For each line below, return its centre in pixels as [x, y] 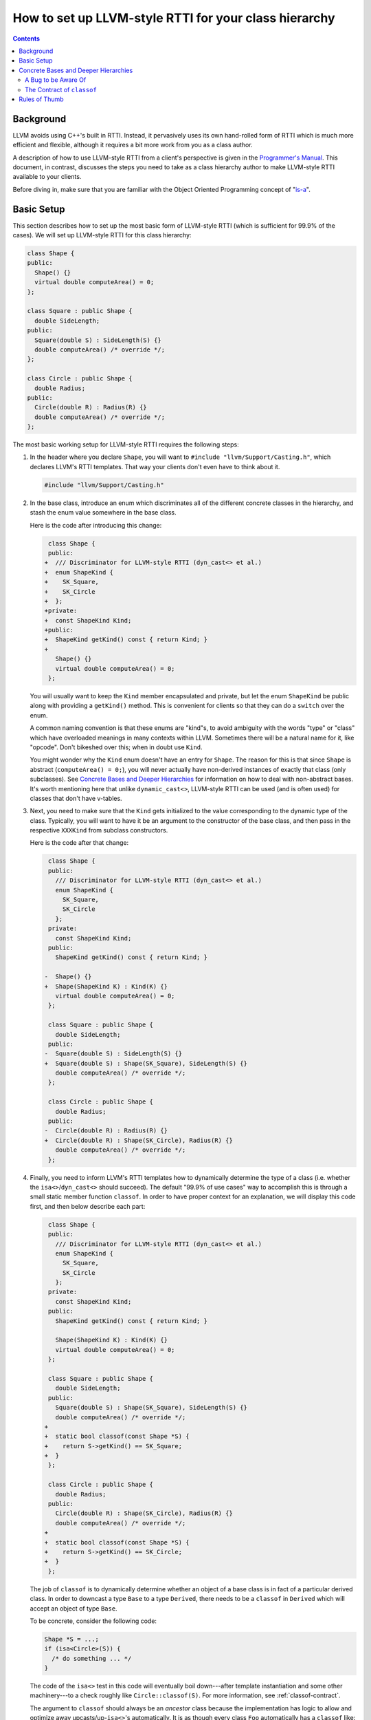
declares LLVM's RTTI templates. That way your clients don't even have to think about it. [155, 466]
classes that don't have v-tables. [76, 798]
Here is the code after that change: [79, 843]
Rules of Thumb [42, 99]
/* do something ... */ [92, 1658]
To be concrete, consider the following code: [93, 1621]
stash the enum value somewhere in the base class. [103, 513]
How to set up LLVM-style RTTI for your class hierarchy [174, 18]
